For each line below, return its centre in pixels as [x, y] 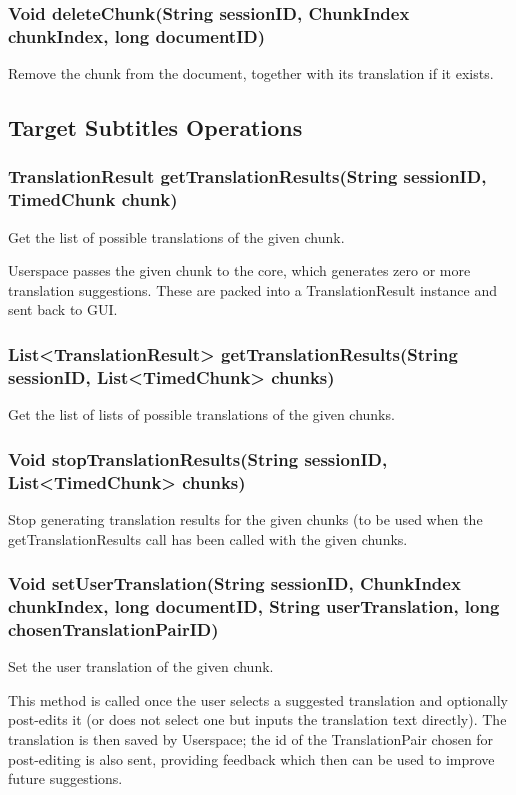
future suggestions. [65, 778]
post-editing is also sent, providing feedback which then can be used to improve [251, 758]
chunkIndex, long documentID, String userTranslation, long [254, 605]
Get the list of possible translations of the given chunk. [176, 236]
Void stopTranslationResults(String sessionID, [198, 458]
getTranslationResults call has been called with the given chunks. [208, 538]
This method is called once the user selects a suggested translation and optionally [258, 699]
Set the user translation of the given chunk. [141, 666]
